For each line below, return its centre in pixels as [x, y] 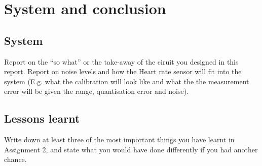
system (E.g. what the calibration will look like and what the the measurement [127, 81]
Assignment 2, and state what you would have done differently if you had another [131, 149]
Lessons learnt [42, 118]
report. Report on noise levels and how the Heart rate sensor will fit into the [123, 71]
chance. [15, 159]
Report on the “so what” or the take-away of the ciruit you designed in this [121, 61]
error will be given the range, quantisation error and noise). [97, 91]
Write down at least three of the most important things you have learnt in [119, 140]
